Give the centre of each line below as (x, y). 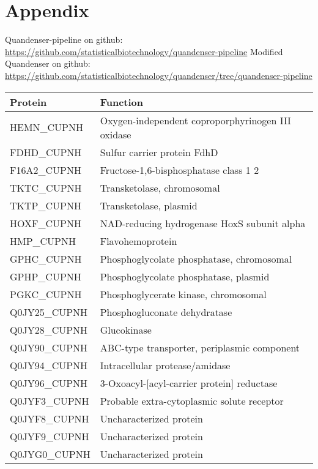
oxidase (116, 134)
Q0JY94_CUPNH (49, 365)
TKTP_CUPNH (46, 205)
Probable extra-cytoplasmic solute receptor (192, 400)
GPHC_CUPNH (46, 258)
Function (122, 102)
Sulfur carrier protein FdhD (159, 152)
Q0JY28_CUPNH (49, 329)
